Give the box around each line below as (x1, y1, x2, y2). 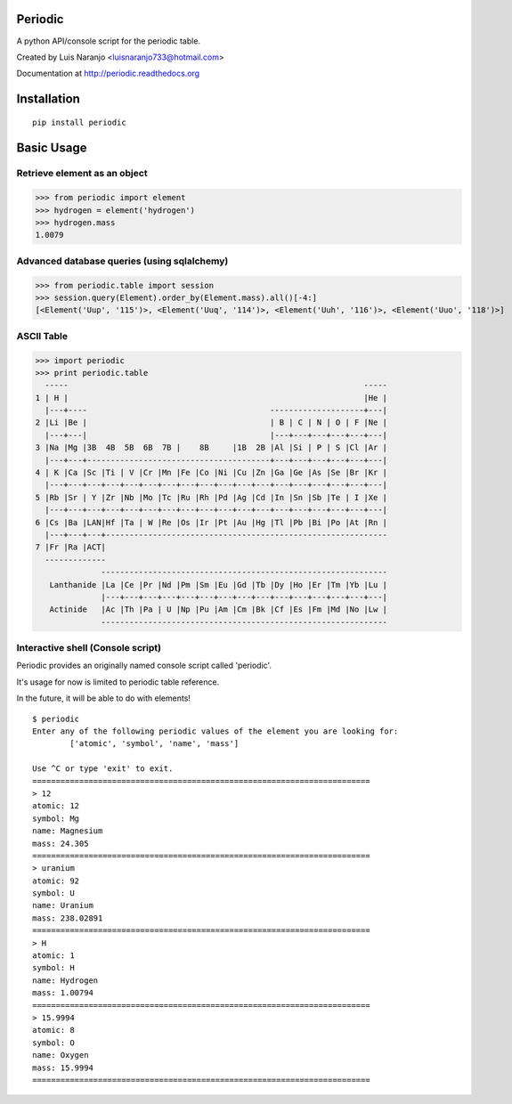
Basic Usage (16, 140, 87, 155)
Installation (16, 92, 80, 107)
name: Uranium (32, 900, 93, 911)
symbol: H (32, 962, 75, 973)
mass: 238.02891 (32, 913, 103, 923)
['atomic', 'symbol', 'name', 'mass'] (69, 739, 240, 749)
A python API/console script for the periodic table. (16, 36, 200, 46)
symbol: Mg (32, 813, 80, 824)
